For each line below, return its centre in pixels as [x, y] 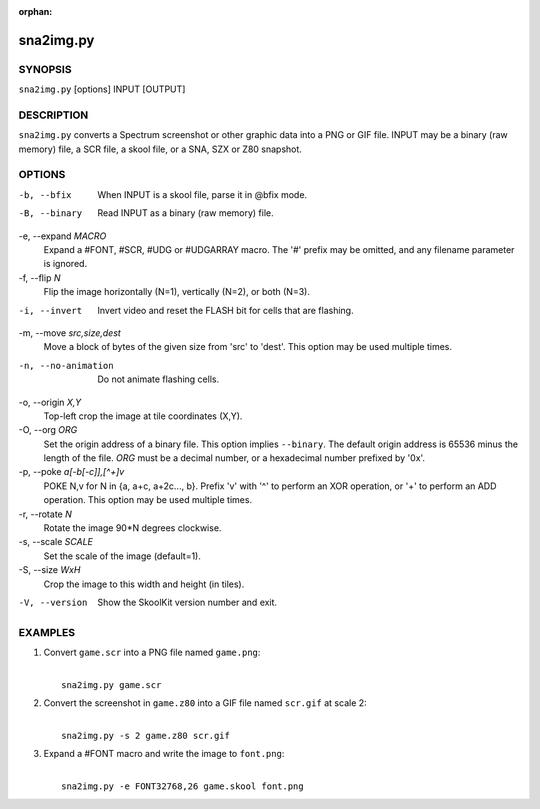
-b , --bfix [45, 194]
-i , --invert [50, 310]
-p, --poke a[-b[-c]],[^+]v [71, 472]
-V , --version [53, 602]
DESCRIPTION [53, 115]
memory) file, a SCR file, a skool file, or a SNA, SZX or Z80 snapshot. [160, 149]
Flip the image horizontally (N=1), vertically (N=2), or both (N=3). [176, 292]
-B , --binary [50, 213]
